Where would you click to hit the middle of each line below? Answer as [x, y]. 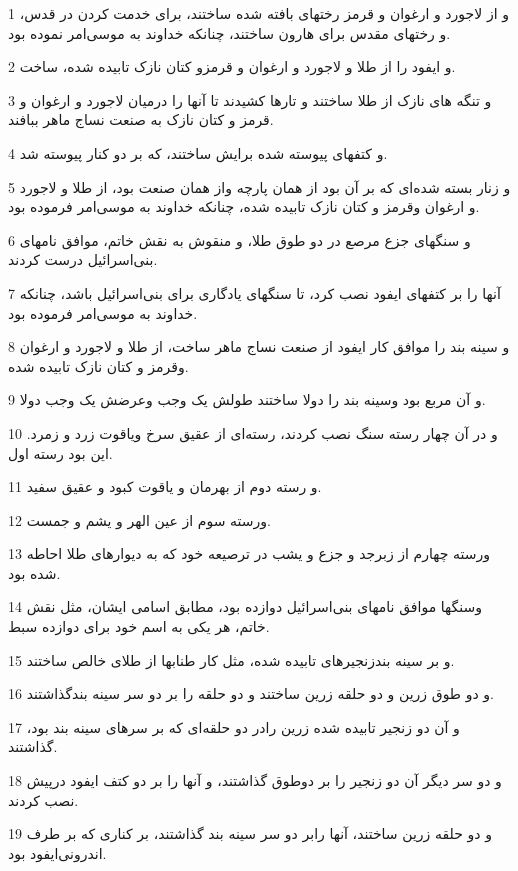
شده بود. [34, 572]
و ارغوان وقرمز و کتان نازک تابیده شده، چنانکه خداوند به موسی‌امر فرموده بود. [244, 206]
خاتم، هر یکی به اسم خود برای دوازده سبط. [139, 626]
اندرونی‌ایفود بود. [57, 852]
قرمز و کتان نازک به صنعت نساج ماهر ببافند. [141, 119]
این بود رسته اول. [60, 452]
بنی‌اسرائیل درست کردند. [83, 259]
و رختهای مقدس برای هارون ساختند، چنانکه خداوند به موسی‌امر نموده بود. [229, 32]
